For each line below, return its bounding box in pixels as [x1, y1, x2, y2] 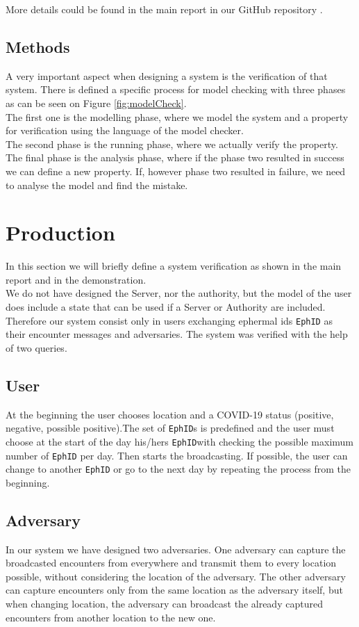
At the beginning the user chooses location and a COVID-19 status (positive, [6, 407, 334, 421]
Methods [6, 35, 70, 57]
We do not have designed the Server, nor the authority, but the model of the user [6, 286, 352, 300]
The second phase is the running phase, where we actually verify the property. [6, 136, 338, 151]
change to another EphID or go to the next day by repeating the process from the [6, 462, 351, 476]
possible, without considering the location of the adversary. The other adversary [6, 569, 346, 583]
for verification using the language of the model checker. [6, 123, 244, 138]
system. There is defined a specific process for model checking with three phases [6, 82, 346, 97]
